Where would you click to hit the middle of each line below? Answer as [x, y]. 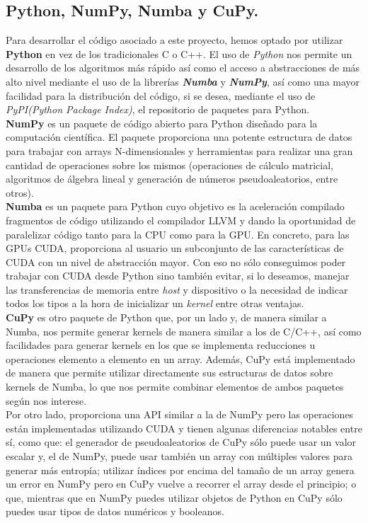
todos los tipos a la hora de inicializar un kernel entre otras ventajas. [155, 303]
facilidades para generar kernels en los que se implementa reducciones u [161, 345]
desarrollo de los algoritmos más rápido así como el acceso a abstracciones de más [183, 68]
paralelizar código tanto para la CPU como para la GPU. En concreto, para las [178, 234]
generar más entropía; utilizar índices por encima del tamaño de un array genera [180, 470]
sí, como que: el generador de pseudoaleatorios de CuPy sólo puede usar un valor [181, 442]
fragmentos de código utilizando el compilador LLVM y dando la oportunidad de [181, 220]
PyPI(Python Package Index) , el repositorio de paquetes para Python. [158, 109]
